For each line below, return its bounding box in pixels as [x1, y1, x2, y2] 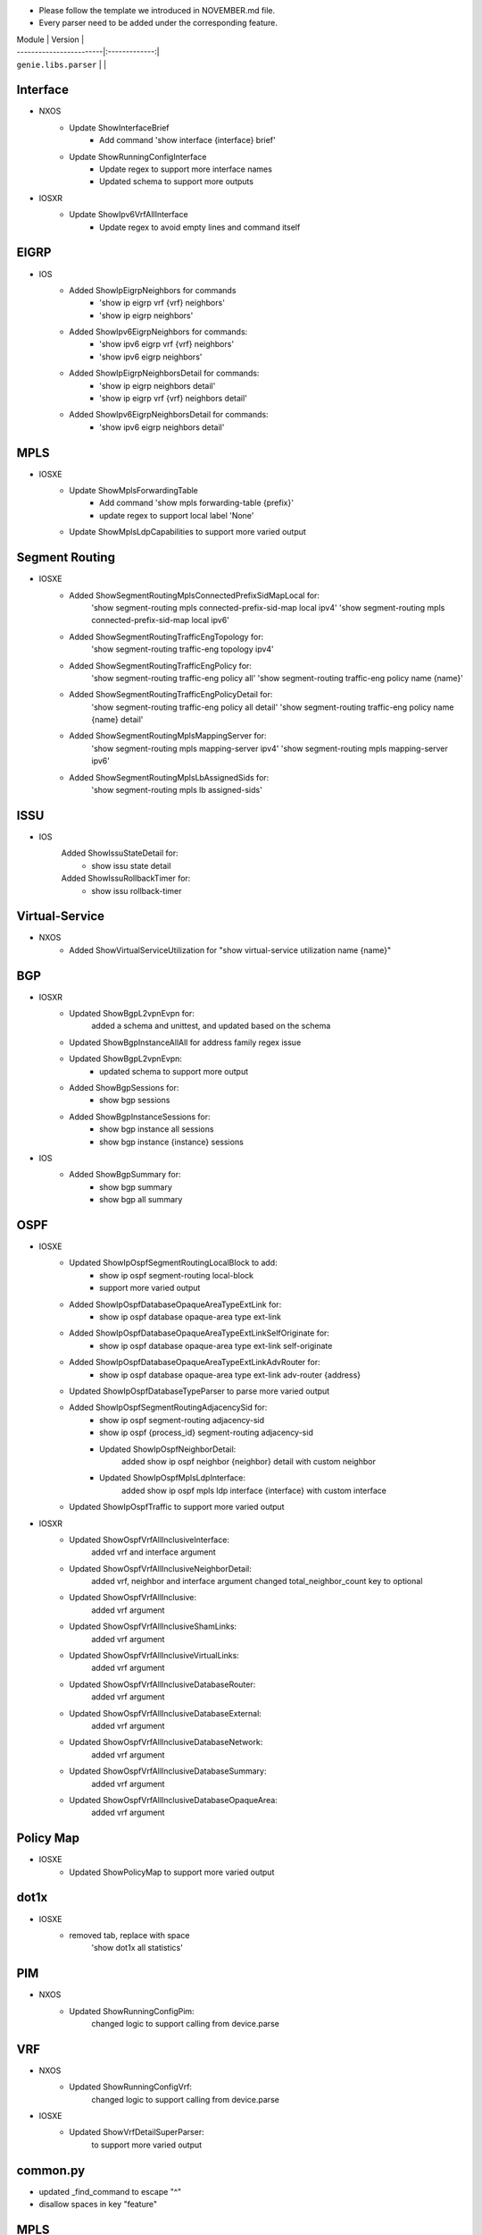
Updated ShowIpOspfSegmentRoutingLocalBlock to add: [69, 1257, 278, 1269]
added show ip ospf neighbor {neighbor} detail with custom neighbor [121, 1455, 377, 1466]
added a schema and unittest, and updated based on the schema [91, 1020, 331, 1032]
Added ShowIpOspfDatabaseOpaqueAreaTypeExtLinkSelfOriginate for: [69, 1328, 330, 1338]
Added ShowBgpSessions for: [69, 1083, 179, 1093]
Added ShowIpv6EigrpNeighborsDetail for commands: [69, 409, 269, 420]
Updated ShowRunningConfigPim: [69, 2005, 195, 2016]
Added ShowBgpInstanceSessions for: [69, 1111, 211, 1122]
